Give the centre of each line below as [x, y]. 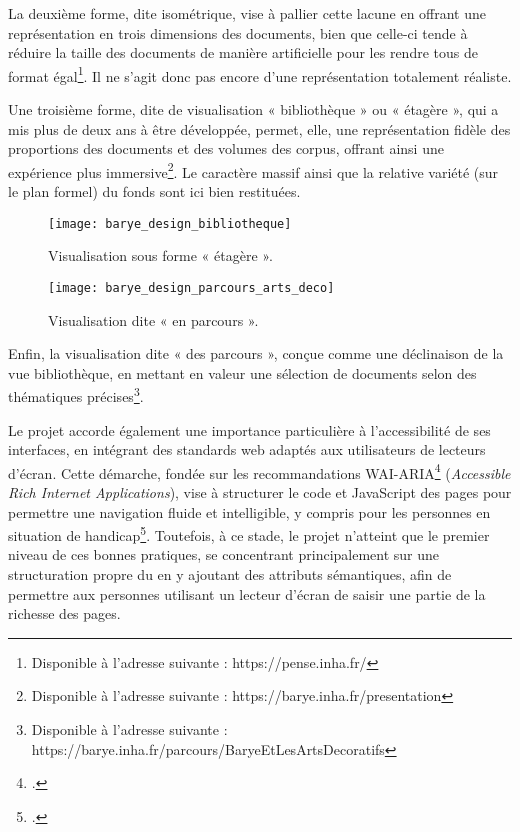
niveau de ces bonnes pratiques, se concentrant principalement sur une [224, 554]
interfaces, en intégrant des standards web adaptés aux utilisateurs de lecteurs [247, 449]
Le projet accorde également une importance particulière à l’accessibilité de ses [249, 429]
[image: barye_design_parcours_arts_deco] [191, 287]
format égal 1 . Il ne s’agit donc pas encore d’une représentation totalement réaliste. [260, 74]
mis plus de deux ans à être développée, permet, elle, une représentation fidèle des [259, 128]
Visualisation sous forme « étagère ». [160, 255]
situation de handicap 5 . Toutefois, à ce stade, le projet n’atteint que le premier [249, 533]
